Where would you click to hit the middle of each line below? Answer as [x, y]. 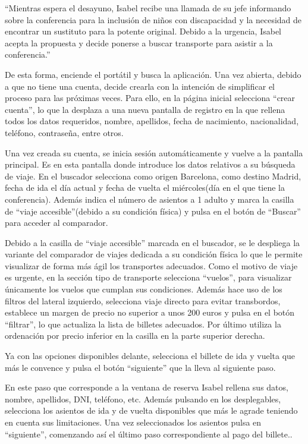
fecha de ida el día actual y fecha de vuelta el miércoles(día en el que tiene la [145, 188]
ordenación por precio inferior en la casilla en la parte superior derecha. [135, 336]
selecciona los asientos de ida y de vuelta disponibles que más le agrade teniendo [151, 410]
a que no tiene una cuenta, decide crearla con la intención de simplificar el [140, 86]
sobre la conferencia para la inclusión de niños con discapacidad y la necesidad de [153, 19]
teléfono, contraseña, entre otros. [64, 132]
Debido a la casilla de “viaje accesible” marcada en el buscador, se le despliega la [153, 242]
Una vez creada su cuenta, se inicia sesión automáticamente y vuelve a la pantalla [154, 152]
